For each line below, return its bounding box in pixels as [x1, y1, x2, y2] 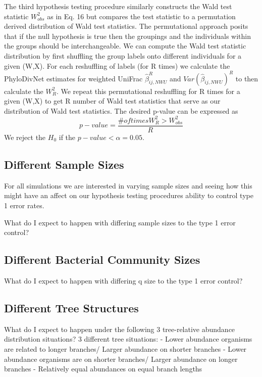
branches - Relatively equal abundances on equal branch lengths [4, 363, 202, 374]
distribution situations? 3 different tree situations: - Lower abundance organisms [4, 334, 252, 344]
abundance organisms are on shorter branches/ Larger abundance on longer [4, 353, 238, 364]
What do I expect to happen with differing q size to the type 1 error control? [4, 275, 243, 286]
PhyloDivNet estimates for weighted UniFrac [4, 73, 143, 83]
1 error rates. [4, 200, 44, 210]
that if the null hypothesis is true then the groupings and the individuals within [4, 30, 251, 41]
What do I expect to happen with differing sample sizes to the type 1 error [4, 217, 236, 227]
